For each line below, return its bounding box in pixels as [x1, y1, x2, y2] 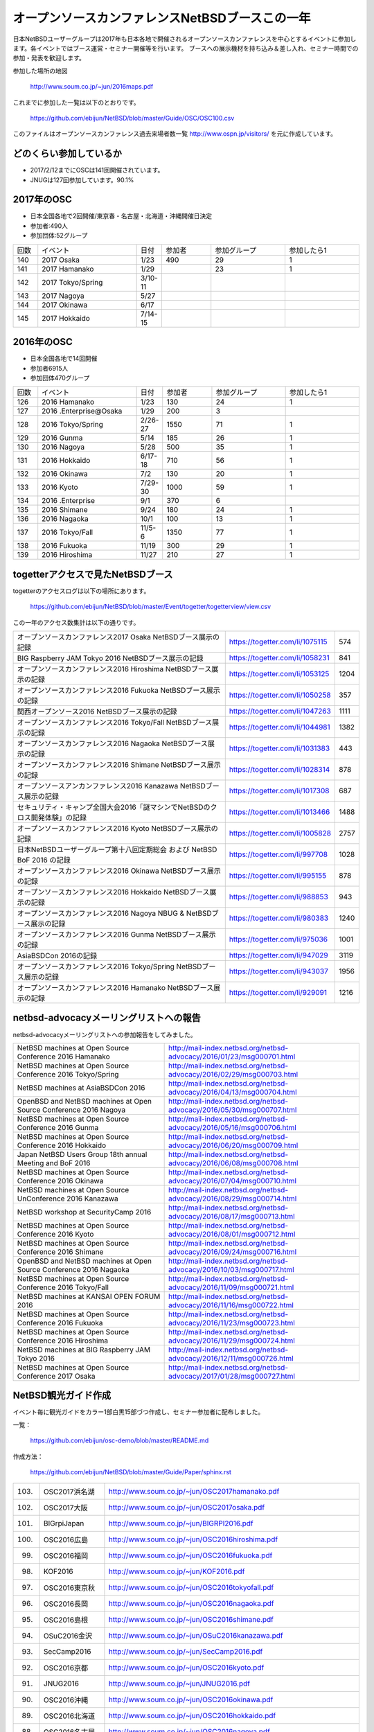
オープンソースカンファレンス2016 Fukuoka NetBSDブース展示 [17, 686, 221, 696]
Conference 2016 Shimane [17, 1247, 104, 1257]
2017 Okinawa [42, 300, 88, 310]
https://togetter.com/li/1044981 [229, 723, 330, 732]
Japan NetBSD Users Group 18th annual [17, 1149, 148, 1159]
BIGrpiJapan [43, 1519, 84, 1528]
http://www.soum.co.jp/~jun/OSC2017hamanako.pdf [108, 1487, 280, 1496]
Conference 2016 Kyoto [17, 1229, 94, 1239]
